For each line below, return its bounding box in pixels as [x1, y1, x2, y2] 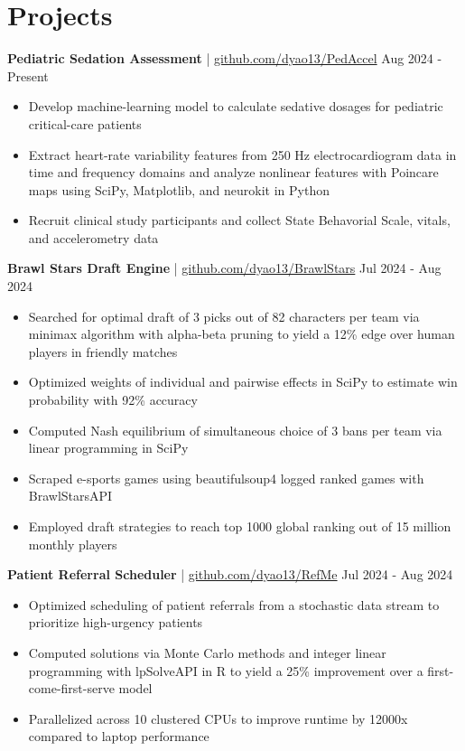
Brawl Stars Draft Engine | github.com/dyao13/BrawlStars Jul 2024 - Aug [7, 258, 442, 277]
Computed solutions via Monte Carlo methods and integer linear [28, 643, 386, 662]
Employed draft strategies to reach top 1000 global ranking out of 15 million [28, 517, 451, 535]
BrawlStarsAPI [28, 486, 113, 505]
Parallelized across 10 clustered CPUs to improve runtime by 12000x [28, 709, 408, 728]
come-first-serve [28, 679, 115, 698]
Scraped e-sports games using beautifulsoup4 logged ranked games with [28, 468, 424, 487]
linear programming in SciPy [28, 438, 189, 457]
